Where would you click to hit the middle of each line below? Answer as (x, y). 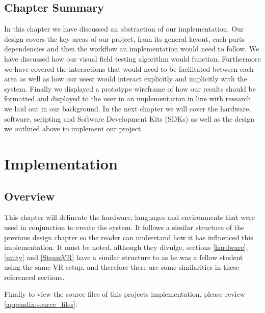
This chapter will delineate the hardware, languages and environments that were (129, 217)
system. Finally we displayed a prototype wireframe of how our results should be (130, 88)
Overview (30, 196)
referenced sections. (34, 277)
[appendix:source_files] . (41, 304)
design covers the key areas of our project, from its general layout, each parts (124, 38)
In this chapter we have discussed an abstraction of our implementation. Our (124, 29)
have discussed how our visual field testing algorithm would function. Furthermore (132, 58)
